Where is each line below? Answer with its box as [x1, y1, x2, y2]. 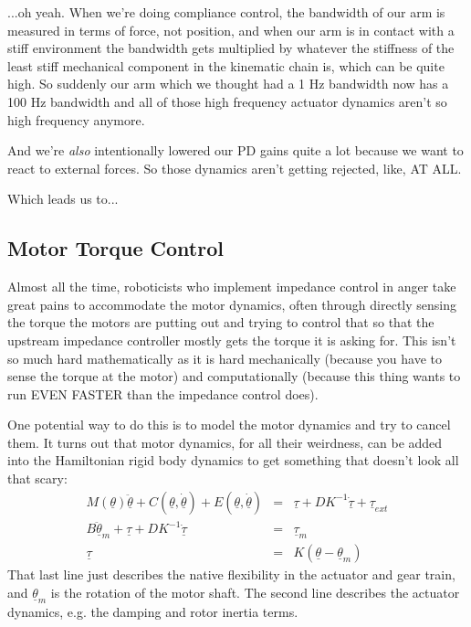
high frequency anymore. [7, 110, 145, 129]
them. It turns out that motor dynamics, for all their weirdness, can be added [7, 432, 443, 452]
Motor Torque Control [7, 234, 224, 262]
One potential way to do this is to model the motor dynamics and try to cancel [7, 415, 451, 434]
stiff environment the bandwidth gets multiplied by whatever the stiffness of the [7, 38, 455, 58]
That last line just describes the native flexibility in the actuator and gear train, [7, 565, 455, 584]
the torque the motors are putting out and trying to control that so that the [7, 313, 434, 332]
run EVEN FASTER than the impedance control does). [7, 384, 319, 403]
